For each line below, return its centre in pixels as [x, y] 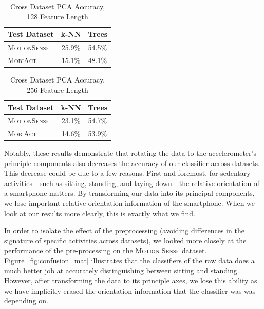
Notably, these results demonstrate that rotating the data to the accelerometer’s [130, 152]
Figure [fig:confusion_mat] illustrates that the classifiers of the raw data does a [129, 260]
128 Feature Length [58, 16]
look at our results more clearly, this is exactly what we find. [100, 213]
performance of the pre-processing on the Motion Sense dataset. [106, 250]
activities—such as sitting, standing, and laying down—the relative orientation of [132, 183]
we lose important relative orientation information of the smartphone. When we [130, 203]
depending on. [26, 301]
